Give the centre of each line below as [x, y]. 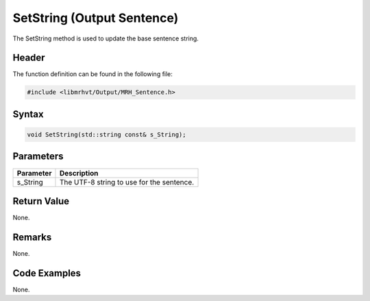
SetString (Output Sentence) [96, 18]
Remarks [32, 237]
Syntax [28, 114]
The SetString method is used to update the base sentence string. [106, 38]
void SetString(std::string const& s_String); [107, 135]
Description [79, 173]
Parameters [38, 157]
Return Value [41, 201]
